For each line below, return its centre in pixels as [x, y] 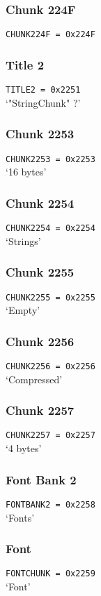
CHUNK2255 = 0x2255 [50, 297]
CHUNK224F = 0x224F [50, 35]
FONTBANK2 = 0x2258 [50, 504]
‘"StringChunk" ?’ [43, 102]
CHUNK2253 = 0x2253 [50, 159]
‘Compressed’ [34, 379]
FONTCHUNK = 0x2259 [50, 574]
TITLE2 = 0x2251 [43, 90]
